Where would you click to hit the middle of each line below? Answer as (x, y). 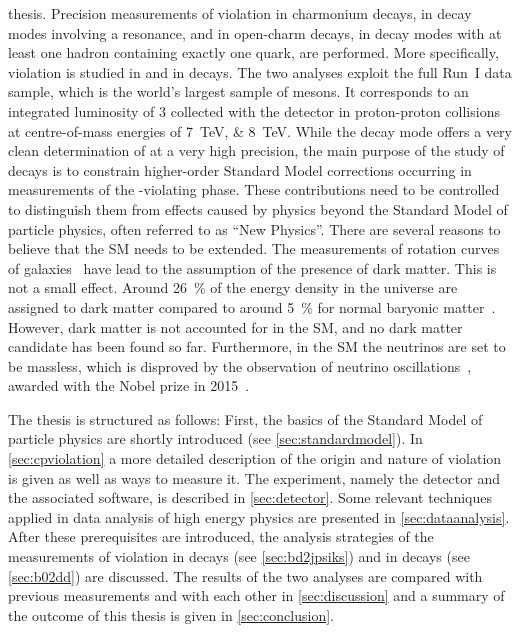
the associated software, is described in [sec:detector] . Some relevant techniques (250, 497)
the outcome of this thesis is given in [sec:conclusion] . (171, 614)
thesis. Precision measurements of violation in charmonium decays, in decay (240, 13)
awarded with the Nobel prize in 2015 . (129, 385)
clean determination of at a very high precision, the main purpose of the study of (256, 150)
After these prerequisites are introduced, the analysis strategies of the (221, 536)
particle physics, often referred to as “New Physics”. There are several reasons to (254, 228)
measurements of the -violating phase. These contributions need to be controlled (254, 189)
